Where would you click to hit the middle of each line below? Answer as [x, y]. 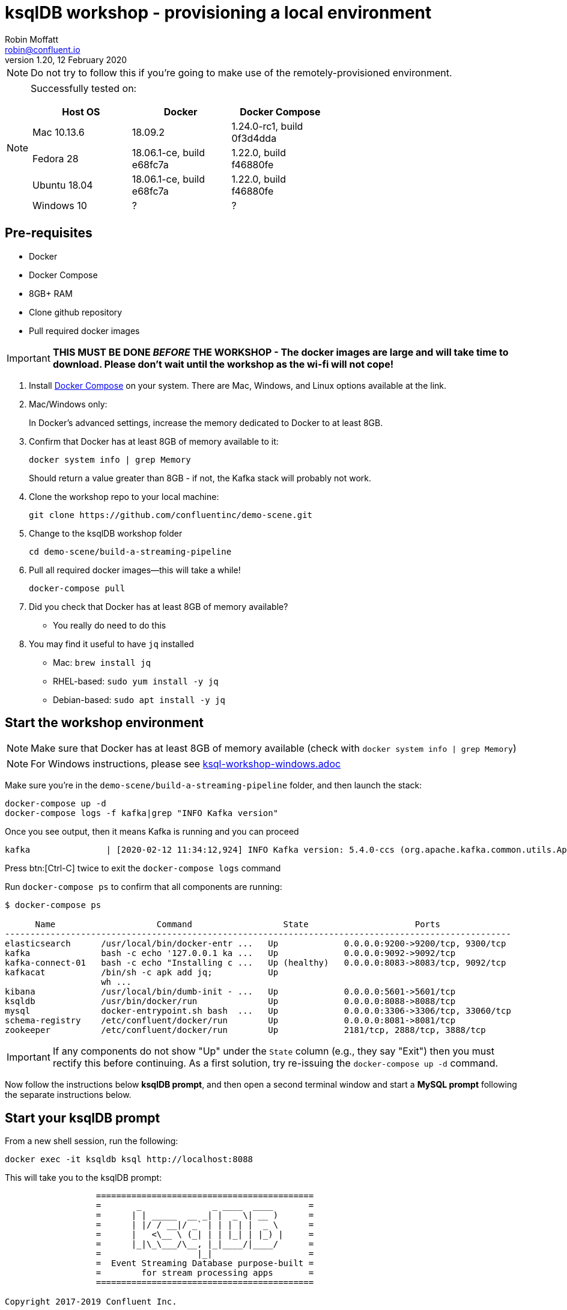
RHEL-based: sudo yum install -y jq [136, 681]
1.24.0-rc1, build [267, 126]
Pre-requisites [49, 233]
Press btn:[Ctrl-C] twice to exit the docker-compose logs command [143, 868]
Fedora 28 [56, 158]
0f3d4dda [254, 138]
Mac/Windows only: [68, 404]
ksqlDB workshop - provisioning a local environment [218, 13]
